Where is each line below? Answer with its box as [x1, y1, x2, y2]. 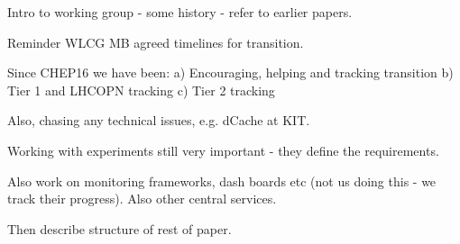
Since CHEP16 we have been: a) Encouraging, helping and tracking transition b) [7, 63, 454, 82]
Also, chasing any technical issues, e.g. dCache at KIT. [7, 111, 310, 130]
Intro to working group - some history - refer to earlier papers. [7, 3, 353, 21]
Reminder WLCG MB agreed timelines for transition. [7, 32, 304, 51]
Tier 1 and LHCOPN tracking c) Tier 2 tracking [7, 80, 275, 99]
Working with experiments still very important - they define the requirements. [7, 140, 439, 159]
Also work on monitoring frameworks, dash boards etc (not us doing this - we [7, 171, 437, 190]
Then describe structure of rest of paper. [7, 219, 232, 238]
